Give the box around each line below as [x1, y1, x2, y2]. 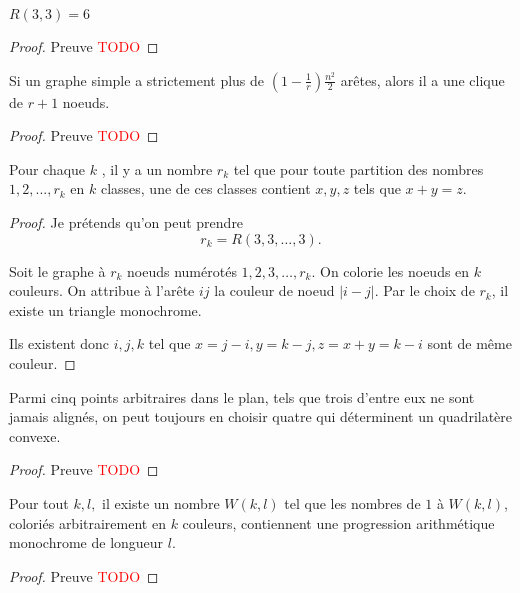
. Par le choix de [374, 280, 475, 301]
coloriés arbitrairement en [9, 512, 166, 533]
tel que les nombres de [284, 492, 421, 513]
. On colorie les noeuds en [311, 260, 470, 281]
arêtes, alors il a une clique [340, 69, 505, 90]
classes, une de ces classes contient [100, 178, 311, 199]
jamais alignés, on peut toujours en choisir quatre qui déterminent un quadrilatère [9, 406, 513, 427]
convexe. [9, 425, 61, 446]
